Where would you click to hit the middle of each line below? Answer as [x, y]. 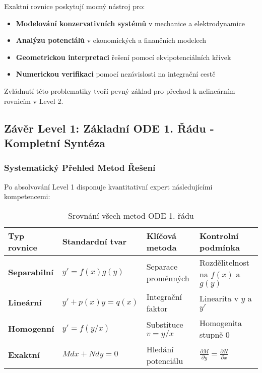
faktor [157, 308]
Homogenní [31, 329]
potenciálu [165, 360]
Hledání [160, 349]
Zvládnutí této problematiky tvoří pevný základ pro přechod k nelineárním [120, 90]
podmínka [220, 247]
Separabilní [31, 272]
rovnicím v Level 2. [34, 101]
